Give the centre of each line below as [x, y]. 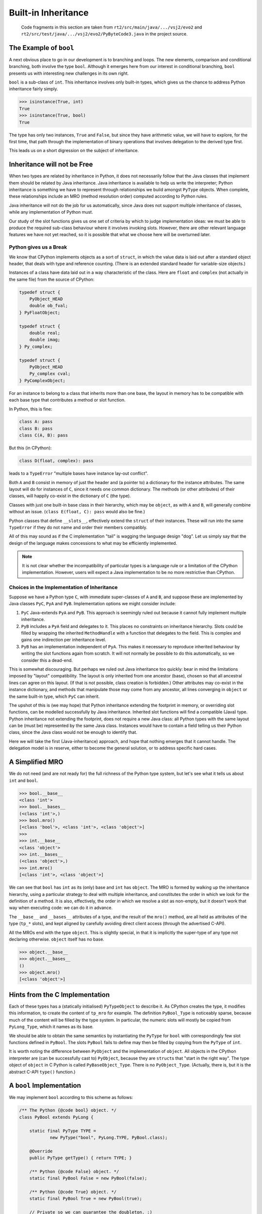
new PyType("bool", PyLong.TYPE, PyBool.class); [109, 1137]
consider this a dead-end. [47, 660]
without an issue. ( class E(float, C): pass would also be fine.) [77, 512]
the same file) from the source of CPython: [52, 279]
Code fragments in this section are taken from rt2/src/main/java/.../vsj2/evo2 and [112, 27]
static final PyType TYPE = [63, 1131]
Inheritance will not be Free [51, 164]
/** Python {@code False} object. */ [74, 1171]
